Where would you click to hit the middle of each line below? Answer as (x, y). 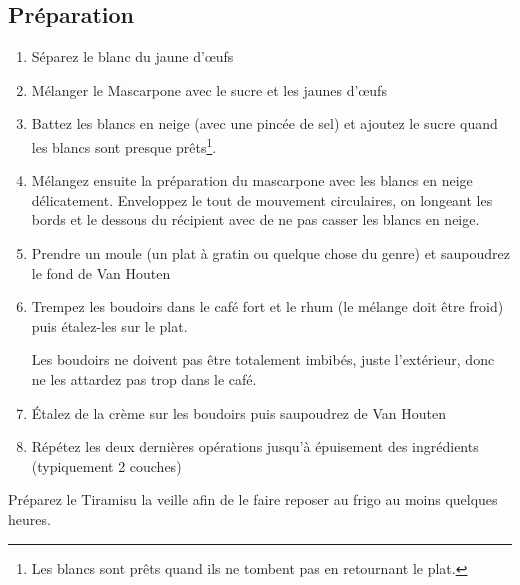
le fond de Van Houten (101, 272)
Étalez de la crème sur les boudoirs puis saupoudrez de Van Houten (238, 412)
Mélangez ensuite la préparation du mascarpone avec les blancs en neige (252, 180)
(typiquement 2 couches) (106, 465)
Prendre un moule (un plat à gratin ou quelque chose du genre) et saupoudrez (270, 253)
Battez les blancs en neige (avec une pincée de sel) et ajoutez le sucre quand (264, 123)
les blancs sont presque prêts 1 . (124, 145)
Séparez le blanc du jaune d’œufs (132, 56)
